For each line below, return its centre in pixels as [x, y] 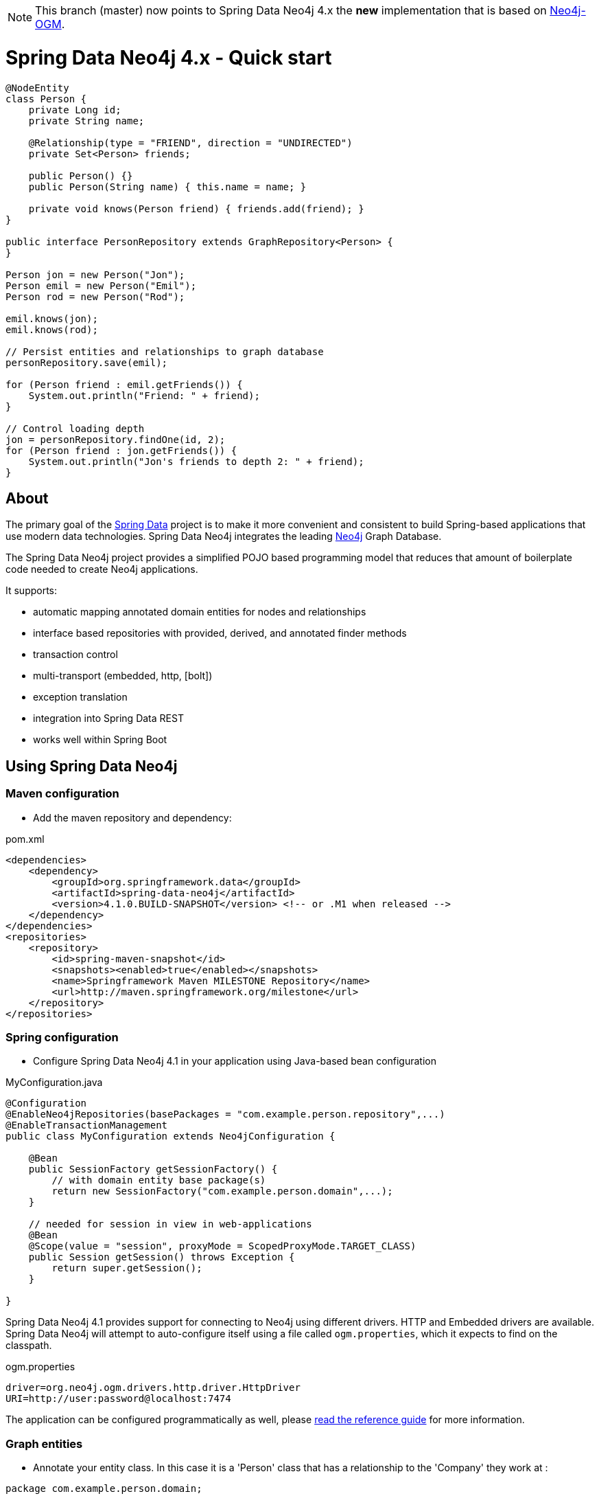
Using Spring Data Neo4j [92, 766]
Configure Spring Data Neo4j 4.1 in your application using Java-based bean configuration [235, 1061]
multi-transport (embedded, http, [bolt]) [123, 676]
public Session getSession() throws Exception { [162, 1257]
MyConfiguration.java [54, 1083]
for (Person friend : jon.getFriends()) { [121, 450]
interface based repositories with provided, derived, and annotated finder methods [220, 633]
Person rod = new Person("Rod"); [95, 296]
